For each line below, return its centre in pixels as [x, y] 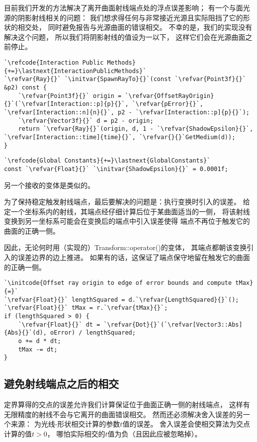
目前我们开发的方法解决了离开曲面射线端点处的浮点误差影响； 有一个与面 [124, 7]
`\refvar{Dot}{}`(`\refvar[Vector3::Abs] [173, 324]
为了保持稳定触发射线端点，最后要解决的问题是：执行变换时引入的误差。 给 [127, 202]
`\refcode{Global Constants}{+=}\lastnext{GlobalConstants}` [107, 161]
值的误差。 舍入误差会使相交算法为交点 [186, 424]
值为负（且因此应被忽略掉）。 [155, 433]
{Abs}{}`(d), [25, 333]
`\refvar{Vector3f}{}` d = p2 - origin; [86, 121]
